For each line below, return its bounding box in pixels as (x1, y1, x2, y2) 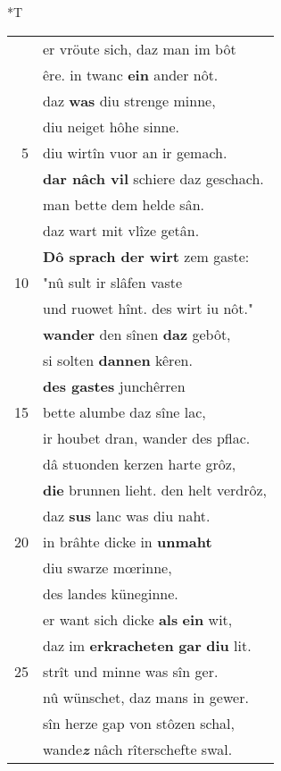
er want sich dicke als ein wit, (43, 608, 233, 630)
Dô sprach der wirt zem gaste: (43, 245, 250, 267)
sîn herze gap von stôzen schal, (43, 712, 235, 733)
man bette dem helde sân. (43, 193, 204, 215)
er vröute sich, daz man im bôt (43, 38, 236, 59)
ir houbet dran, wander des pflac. (43, 427, 251, 448)
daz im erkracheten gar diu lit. (43, 634, 252, 656)
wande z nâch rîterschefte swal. (43, 738, 233, 759)
